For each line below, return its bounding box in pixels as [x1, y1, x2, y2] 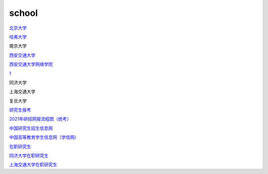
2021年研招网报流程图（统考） [9, 116, 71, 122]
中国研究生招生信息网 [9, 125, 53, 131]
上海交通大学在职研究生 [9, 162, 57, 168]
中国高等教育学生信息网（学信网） [9, 134, 79, 140]
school [9, 7, 38, 18]
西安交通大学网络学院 [9, 61, 53, 67]
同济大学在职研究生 [9, 153, 49, 159]
